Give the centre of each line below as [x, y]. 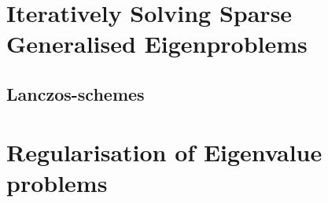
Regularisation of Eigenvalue [164, 151]
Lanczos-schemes [76, 93]
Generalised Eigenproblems [157, 44]
